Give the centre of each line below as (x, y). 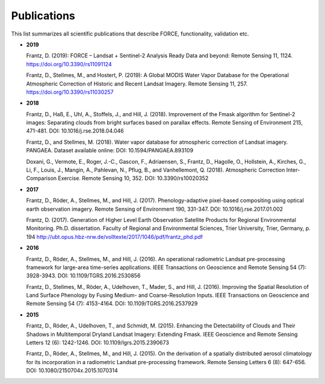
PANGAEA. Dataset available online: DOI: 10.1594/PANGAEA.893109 (110, 150)
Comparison (42, 178)
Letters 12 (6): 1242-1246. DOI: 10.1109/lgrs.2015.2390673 (98, 342)
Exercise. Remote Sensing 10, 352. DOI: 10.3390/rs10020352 (133, 178)
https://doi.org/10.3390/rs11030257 (70, 92)
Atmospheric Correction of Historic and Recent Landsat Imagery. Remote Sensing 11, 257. (137, 84)
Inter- (293, 170)
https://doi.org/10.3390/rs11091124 (69, 64)
